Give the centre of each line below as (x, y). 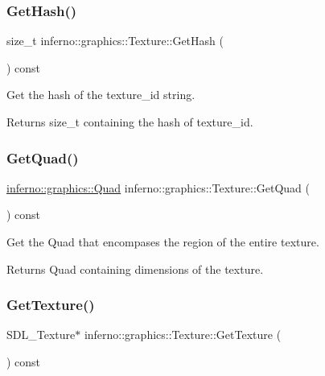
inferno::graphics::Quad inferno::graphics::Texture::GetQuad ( (158, 187)
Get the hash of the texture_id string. (101, 95)
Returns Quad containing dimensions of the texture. (135, 269)
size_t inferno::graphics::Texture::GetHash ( (115, 41)
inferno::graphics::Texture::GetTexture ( (183, 335)
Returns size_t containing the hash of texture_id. (130, 122)
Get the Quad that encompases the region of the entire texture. (163, 242)
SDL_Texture (41, 335)
